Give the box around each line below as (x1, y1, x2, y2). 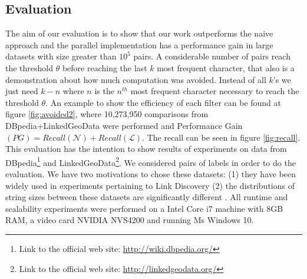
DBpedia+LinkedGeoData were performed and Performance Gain (5, 119, 243, 131)
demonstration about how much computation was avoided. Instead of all (5, 73, 266, 85)
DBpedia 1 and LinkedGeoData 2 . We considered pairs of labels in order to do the (5, 154, 296, 168)
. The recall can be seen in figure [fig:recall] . (142, 131, 301, 143)
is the (94, 85, 114, 97)
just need (5, 85, 38, 97)
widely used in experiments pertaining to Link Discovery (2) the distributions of (5, 179, 295, 191)
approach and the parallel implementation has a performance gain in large (5, 38, 273, 51)
